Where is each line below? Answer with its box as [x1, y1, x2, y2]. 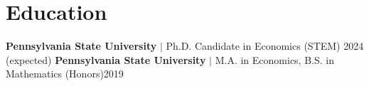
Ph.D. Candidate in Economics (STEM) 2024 [166, 38, 364, 53]
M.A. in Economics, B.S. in [215, 52, 334, 67]
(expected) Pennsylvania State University [6, 52, 206, 67]
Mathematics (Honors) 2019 [6, 66, 124, 81]
